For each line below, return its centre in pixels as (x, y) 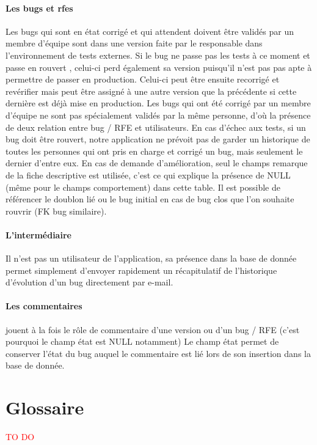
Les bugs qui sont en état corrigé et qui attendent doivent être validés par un (150, 31)
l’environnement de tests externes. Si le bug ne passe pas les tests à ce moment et (158, 55)
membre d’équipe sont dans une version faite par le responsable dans (134, 43)
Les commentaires (44, 306)
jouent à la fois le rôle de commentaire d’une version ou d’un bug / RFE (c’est (153, 329)
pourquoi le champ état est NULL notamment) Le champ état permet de (142, 341)
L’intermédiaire (38, 234)
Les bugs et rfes (39, 8)
